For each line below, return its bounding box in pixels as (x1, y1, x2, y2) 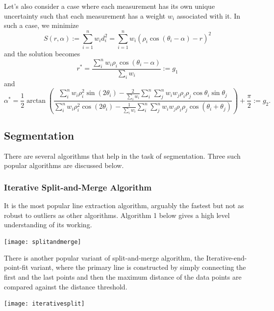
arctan (26, 97, 46, 104)
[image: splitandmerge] (4, 239, 81, 246)
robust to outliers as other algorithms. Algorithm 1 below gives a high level (4, 210, 230, 220)
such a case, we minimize (4, 20, 79, 30)
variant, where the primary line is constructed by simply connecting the (30, 262, 246, 272)
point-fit (4, 262, 28, 272)
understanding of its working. (4, 219, 92, 230)
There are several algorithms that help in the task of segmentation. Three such (4, 150, 241, 161)
